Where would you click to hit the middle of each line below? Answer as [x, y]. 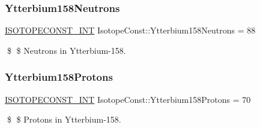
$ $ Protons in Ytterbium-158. [64, 119]
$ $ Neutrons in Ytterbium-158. [66, 50]
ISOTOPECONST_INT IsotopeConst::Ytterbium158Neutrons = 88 [130, 30]
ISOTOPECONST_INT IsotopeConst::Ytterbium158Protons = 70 [128, 99]
